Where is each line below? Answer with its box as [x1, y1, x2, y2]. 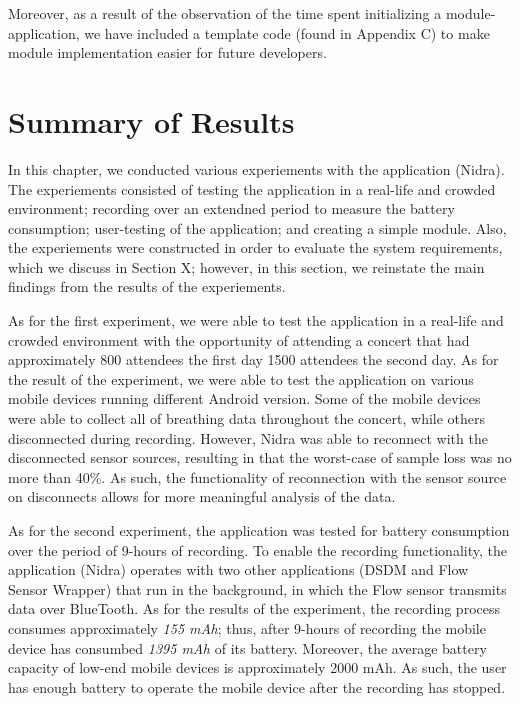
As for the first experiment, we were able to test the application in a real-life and [8, 310, 504, 331]
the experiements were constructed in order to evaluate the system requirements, [8, 237, 503, 258]
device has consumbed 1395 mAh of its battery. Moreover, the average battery [8, 637, 487, 658]
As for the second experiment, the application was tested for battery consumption [8, 520, 510, 540]
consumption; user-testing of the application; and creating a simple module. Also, [8, 217, 507, 238]
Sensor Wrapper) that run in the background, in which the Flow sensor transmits [8, 578, 507, 599]
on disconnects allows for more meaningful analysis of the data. [8, 486, 396, 507]
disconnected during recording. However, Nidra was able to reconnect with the [8, 427, 488, 448]
